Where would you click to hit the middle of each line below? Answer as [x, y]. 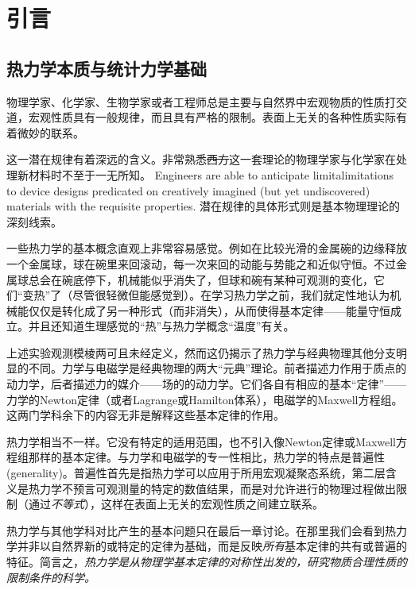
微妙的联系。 [50, 132]
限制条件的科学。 [51, 577]
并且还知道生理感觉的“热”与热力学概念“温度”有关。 [161, 326]
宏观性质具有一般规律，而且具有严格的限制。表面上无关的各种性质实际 [212, 117]
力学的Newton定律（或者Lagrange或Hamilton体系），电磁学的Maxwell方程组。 [205, 399]
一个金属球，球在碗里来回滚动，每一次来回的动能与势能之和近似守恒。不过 [201, 263]
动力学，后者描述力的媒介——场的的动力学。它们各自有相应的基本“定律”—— [207, 384]
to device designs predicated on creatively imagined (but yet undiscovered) [188, 190]
